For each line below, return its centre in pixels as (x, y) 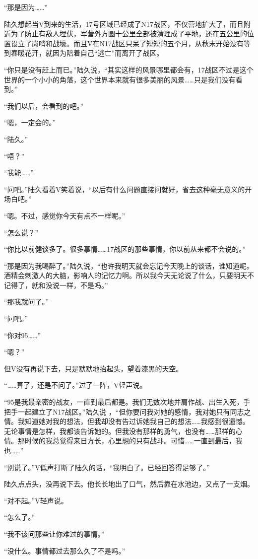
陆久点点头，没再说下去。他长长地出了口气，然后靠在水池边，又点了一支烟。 (129, 484)
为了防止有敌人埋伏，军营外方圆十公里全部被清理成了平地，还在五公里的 (129, 34)
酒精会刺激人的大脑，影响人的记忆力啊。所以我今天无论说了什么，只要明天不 (129, 275)
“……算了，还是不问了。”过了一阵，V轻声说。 (75, 385)
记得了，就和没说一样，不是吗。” (56, 285)
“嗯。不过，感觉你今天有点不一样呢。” (65, 215)
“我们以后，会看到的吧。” (44, 105)
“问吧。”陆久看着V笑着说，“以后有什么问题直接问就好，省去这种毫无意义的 (125, 189)
